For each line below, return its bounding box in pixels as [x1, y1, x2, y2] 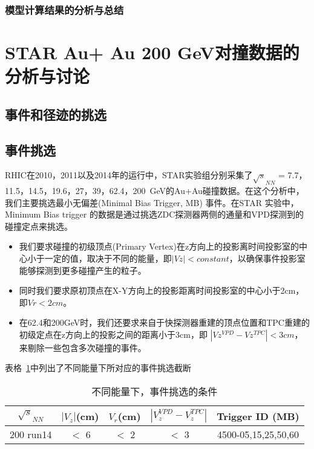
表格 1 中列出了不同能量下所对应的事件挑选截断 [5, 361, 191, 374]
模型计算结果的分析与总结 [5, 2, 124, 17]
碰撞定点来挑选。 [5, 219, 73, 232]
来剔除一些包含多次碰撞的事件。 [19, 341, 146, 354]
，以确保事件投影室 [229, 251, 306, 264]
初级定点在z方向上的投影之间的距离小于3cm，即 [19, 328, 208, 340]
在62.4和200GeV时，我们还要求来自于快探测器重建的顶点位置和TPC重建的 [19, 316, 310, 329]
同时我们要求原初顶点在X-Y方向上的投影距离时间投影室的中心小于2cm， [19, 284, 304, 297]
